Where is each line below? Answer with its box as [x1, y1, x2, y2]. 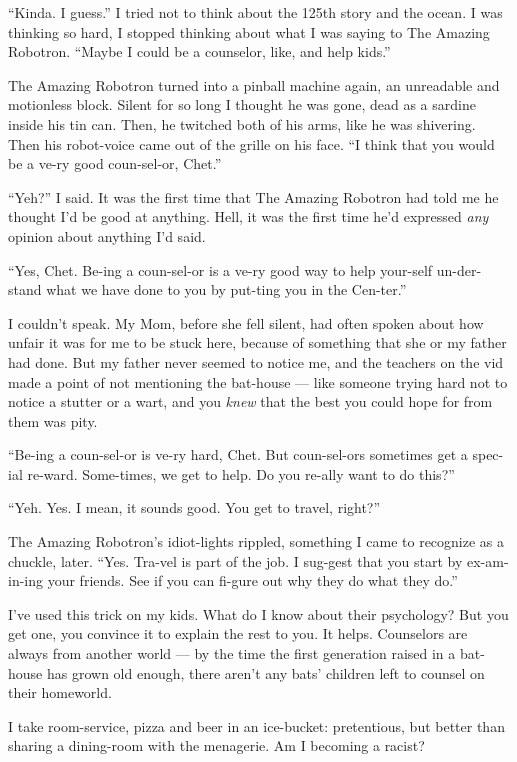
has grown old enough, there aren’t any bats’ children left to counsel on [46, 662, 485, 683]
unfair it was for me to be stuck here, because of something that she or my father [8, 332, 507, 353]
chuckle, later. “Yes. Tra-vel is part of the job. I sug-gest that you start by [8, 550, 463, 571]
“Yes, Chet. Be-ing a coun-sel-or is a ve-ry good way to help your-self [8, 259, 433, 280]
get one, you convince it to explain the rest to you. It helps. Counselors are [8, 623, 468, 644]
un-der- [436, 259, 482, 280]
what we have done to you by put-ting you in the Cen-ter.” [46, 279, 407, 300]
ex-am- [467, 550, 509, 571]
